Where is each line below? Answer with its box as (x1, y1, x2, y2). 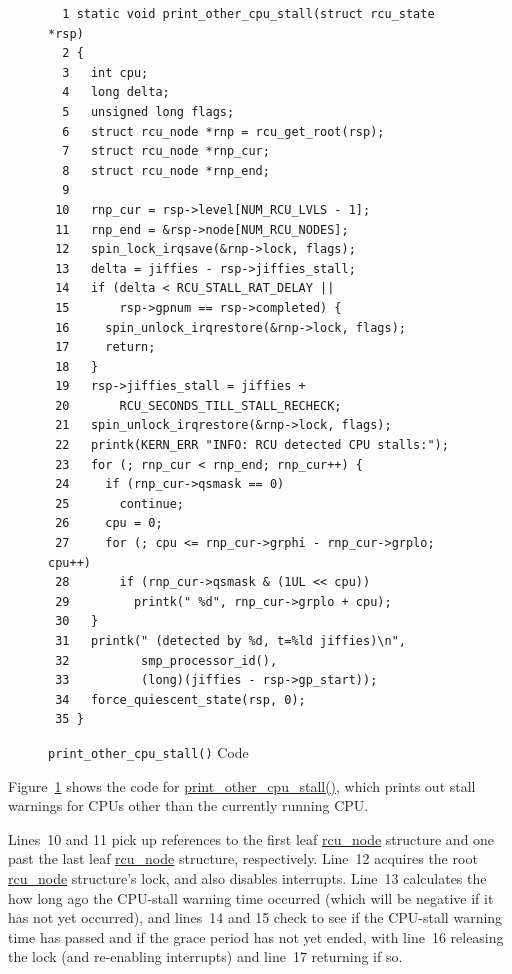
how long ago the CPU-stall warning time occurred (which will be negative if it (8, 887, 494, 908)
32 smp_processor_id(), (55, 653, 278, 668)
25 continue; (55, 496, 185, 511)
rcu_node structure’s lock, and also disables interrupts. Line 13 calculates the (8, 868, 487, 888)
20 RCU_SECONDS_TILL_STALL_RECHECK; (55, 398, 342, 413)
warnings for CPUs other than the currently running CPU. (8, 795, 369, 816)
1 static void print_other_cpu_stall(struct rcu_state (62, 7, 435, 21)
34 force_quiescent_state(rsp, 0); (55, 692, 306, 707)
